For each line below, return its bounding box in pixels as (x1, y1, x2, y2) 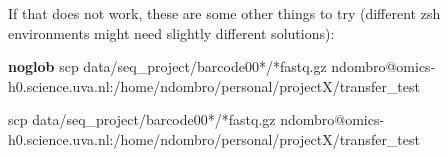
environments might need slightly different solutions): (8, 22, 335, 43)
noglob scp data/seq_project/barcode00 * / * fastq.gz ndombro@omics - (8, 56, 436, 77)
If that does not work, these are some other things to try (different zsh (8, 3, 441, 23)
